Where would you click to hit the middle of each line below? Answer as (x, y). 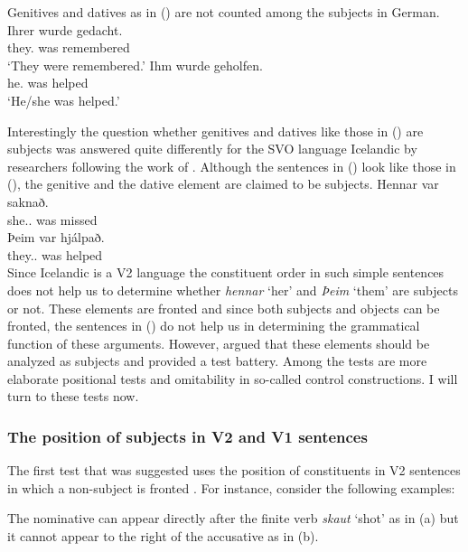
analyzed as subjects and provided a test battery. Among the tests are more (217, 361)
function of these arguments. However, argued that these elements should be (219, 343)
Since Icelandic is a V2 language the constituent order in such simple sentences (226, 272)
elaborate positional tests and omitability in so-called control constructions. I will (233, 378)
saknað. (28, 201)
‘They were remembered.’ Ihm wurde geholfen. (135, 65)
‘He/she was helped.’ (64, 100)
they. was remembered (69, 47)
